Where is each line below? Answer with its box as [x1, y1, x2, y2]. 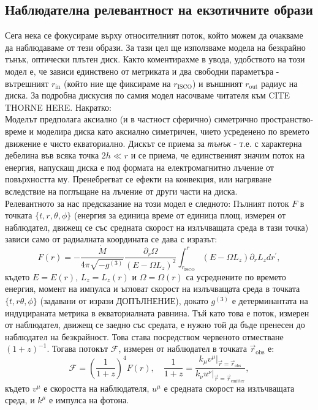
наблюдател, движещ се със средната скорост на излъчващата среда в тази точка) [5, 220, 309, 233]
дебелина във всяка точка [5, 149, 99, 162]
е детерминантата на [232, 294, 308, 307]
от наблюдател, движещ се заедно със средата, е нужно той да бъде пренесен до [5, 318, 305, 331]
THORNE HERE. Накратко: [5, 100, 112, 113]
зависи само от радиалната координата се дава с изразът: [5, 233, 218, 245]
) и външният [192, 76, 243, 89]
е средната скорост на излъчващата [164, 381, 295, 394]
